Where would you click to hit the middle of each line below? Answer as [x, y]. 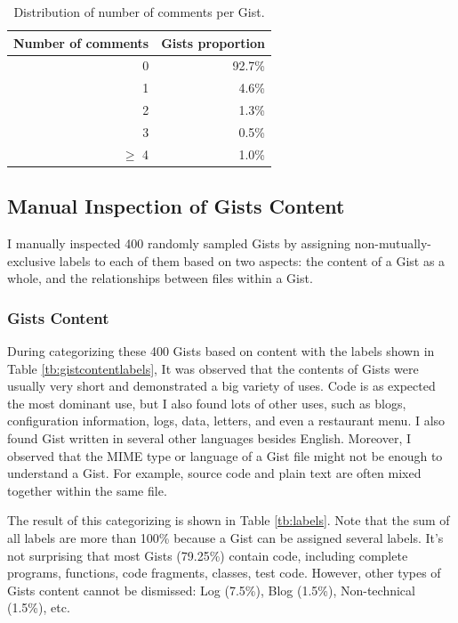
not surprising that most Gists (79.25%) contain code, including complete [208, 555]
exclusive [32, 260]
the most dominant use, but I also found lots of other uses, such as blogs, [207, 403]
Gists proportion [213, 42]
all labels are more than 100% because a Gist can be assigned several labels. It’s [225, 538]
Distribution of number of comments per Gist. [139, 12]
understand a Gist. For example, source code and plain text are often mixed [214, 473]
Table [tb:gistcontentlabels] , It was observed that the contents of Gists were [213, 368]
